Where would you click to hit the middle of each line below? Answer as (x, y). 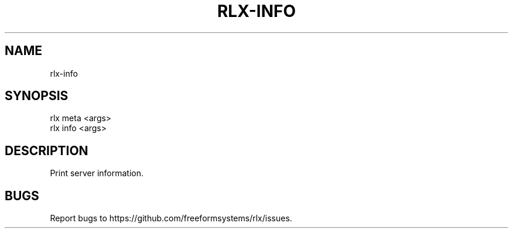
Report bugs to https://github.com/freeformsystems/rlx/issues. (171, 218)
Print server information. (97, 173)
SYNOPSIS (37, 96)
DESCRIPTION (47, 150)
